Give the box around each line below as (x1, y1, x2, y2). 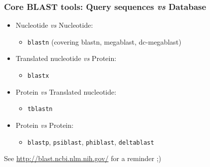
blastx (27, 72, 49, 80)
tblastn (27, 106, 53, 113)
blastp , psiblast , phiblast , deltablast (27, 136, 154, 147)
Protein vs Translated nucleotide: (15, 86, 117, 97)
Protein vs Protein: (15, 119, 73, 130)
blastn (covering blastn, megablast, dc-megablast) (27, 36, 182, 47)
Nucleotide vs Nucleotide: (15, 20, 93, 30)
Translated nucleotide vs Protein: (15, 53, 117, 63)
